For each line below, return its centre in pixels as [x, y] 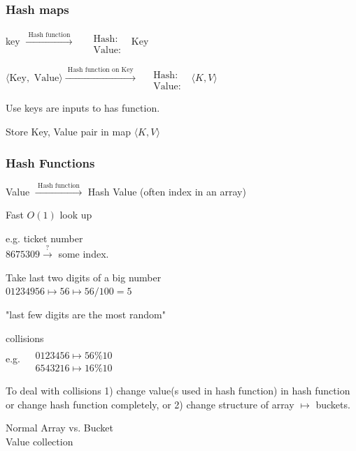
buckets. [333, 404]
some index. [84, 254]
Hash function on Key [100, 70]
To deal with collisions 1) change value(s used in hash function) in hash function [178, 391]
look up [76, 215]
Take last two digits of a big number [84, 277]
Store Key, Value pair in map [68, 131]
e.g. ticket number [44, 238]
